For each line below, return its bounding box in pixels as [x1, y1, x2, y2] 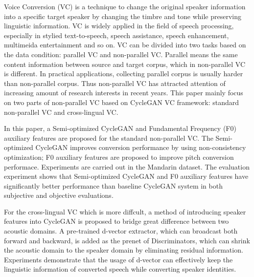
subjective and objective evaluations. [4, 190, 114, 200]
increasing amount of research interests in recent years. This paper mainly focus [4, 87, 243, 98]
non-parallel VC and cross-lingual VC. [4, 107, 118, 117]
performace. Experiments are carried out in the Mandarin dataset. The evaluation [4, 161, 250, 171]
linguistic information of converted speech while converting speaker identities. [4, 264, 236, 274]
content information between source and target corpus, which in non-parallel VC [4, 59, 246, 69]
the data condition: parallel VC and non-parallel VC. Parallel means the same [4, 49, 238, 59]
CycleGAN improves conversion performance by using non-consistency [35, 142, 246, 152]
